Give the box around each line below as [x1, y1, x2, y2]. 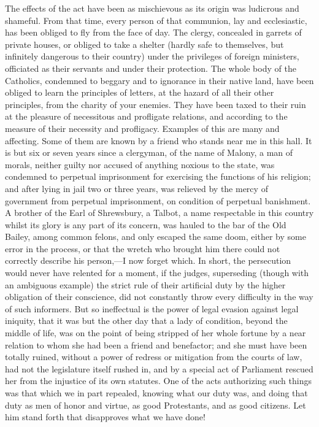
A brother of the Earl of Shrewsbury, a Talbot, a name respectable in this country [5, 206, 314, 219]
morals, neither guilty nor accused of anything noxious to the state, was [5, 158, 275, 171]
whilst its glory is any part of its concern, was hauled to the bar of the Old [5, 218, 286, 231]
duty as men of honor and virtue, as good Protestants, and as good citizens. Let [5, 398, 306, 411]
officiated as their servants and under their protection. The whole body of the [5, 61, 296, 74]
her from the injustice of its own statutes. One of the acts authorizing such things [5, 374, 312, 387]
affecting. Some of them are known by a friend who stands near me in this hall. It [5, 134, 312, 147]
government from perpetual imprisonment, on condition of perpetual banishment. [5, 194, 311, 207]
